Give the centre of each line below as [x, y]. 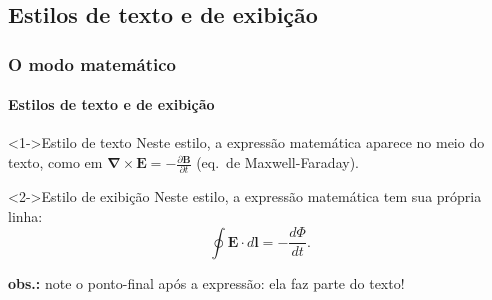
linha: [25, 215]
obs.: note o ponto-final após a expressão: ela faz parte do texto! [206, 282]
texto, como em [55, 162]
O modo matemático [92, 63]
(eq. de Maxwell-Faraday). [277, 162]
